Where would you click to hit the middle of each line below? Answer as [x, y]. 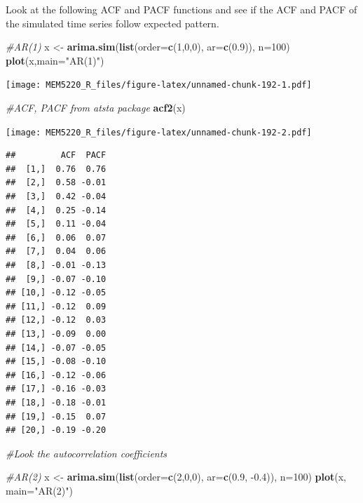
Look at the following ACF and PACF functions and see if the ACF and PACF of [181, 9]
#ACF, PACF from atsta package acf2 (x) [96, 108]
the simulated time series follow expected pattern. [112, 23]
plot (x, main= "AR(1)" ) [55, 60]
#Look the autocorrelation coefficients [87, 453]
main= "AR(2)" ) [39, 490]
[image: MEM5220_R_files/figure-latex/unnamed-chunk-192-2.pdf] [159, 132]
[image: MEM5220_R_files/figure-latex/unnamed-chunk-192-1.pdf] [159, 85]
